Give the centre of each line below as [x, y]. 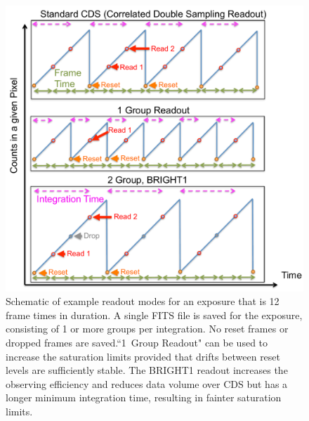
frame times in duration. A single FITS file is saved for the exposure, [154, 315]
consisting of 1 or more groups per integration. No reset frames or [147, 329]
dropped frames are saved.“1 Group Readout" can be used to [137, 342]
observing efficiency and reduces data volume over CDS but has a [147, 383]
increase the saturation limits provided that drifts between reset [143, 356]
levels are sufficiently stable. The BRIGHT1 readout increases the [147, 370]
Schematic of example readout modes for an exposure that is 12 [143, 301]
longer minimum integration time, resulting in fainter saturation [144, 397]
